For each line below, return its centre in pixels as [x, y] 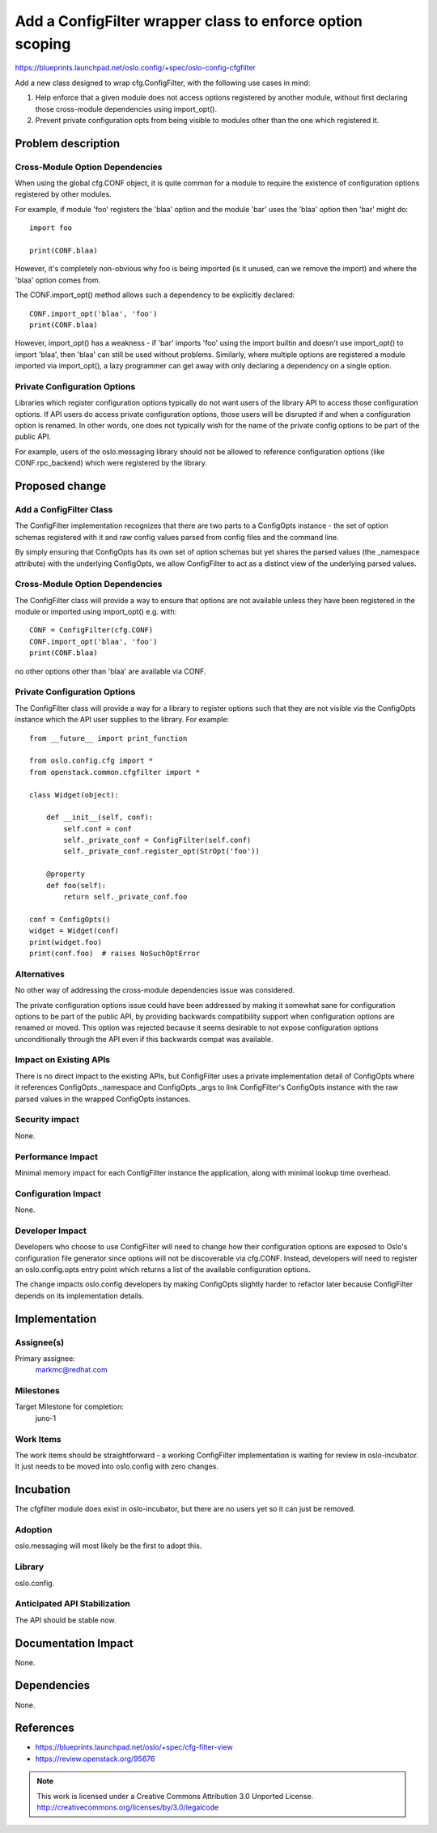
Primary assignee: [45, 1358]
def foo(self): [76, 885]
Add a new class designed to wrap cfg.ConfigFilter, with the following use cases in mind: [163, 83]
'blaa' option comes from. [58, 280]
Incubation [43, 1490]
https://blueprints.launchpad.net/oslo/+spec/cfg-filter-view [134, 1747]
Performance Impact [57, 1156]
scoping [43, 44]
